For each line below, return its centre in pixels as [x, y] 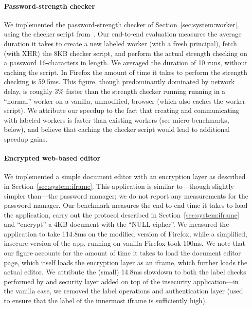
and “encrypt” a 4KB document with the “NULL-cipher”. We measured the [117, 224]
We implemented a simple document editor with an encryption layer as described [125, 176]
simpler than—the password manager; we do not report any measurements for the [126, 195]
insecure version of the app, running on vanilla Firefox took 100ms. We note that [125, 243]
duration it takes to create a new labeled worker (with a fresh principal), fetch [121, 43]
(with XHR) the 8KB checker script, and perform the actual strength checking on [126, 53]
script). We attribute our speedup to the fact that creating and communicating [122, 110]
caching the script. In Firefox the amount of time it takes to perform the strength [126, 72]
